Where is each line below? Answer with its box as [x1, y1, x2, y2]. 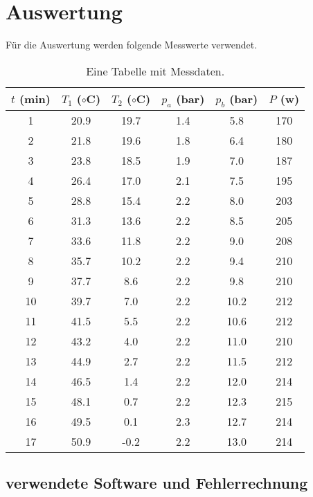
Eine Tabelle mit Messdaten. [86, 62, 225, 79]
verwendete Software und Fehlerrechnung [6, 472, 308, 494]
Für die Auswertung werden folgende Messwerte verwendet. [6, 37, 258, 52]
